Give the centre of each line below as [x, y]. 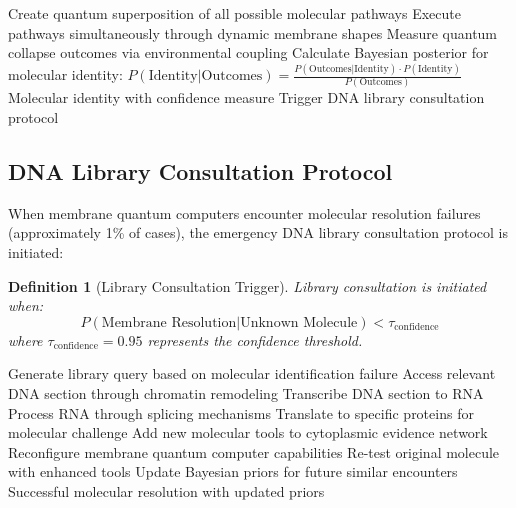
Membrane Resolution [169, 322]
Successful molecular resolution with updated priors [166, 490]
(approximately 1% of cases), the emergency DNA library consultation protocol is [258, 232]
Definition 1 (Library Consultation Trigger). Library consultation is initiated [247, 285]
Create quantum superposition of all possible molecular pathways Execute [234, 13]
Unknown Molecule [299, 322]
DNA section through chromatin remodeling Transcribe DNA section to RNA [246, 392]
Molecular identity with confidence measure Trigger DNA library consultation [246, 97]
